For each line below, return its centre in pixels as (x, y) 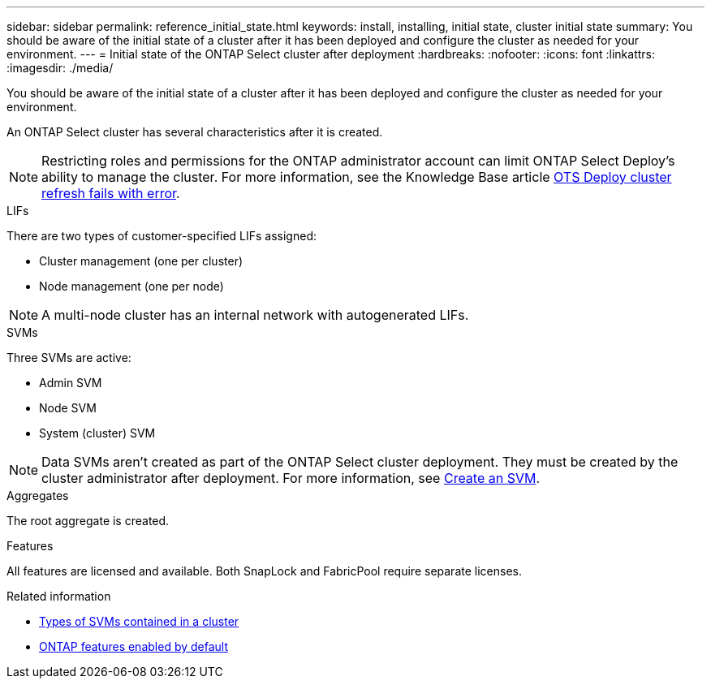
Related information (59, 596)
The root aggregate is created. (88, 521)
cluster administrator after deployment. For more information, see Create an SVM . (291, 478)
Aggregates (38, 495)
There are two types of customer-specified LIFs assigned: (162, 236)
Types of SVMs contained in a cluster (139, 621)
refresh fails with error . (111, 193)
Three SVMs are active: (69, 358)
